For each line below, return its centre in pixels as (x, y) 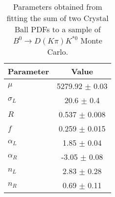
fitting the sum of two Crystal (57, 18)
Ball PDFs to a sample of (57, 29)
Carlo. (57, 52)
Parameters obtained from (57, 7)
